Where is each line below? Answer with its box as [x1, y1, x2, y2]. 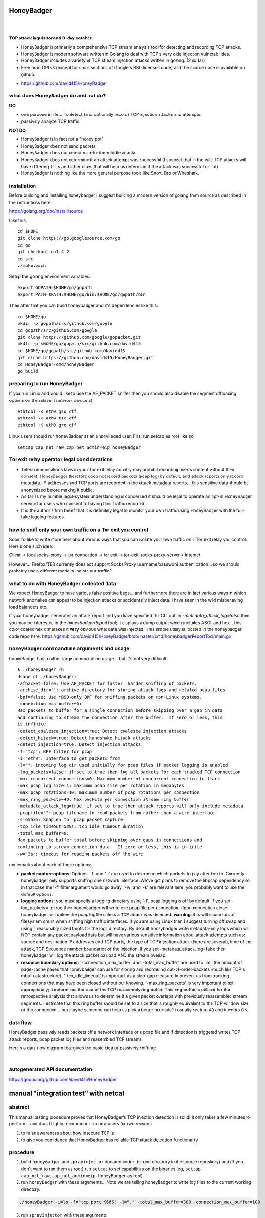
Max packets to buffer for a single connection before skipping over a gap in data [18, 708, 223, 713]
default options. [21, 891, 53, 897]
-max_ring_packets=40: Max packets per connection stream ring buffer [18, 797, 190, 802]
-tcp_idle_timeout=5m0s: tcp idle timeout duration [18, 824, 143, 829]
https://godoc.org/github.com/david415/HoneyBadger [9, 1076, 117, 1082]
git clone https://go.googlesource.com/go [18, 235, 121, 241]
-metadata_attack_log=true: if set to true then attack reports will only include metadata [18, 803, 243, 809]
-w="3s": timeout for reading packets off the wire [18, 851, 143, 856]
